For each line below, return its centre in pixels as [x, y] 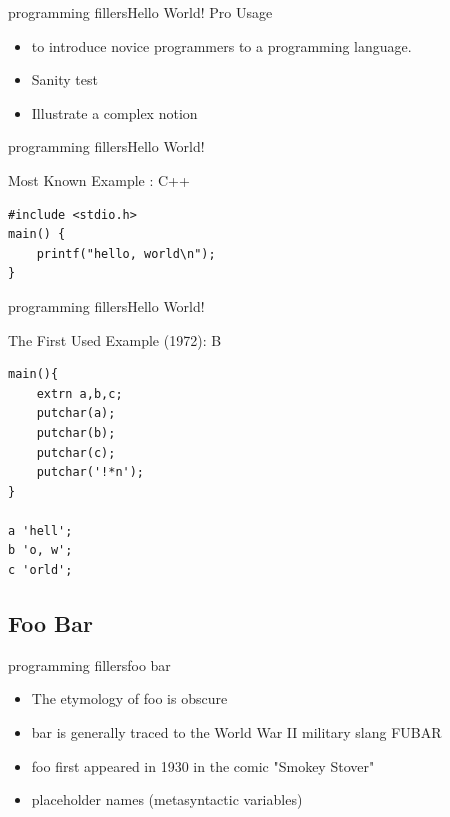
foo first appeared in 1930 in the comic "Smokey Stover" [203, 765]
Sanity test [64, 79]
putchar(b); [76, 432]
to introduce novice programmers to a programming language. [221, 45]
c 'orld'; [40, 570]
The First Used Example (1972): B [115, 339]
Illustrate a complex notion [114, 112]
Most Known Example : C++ [99, 179]
